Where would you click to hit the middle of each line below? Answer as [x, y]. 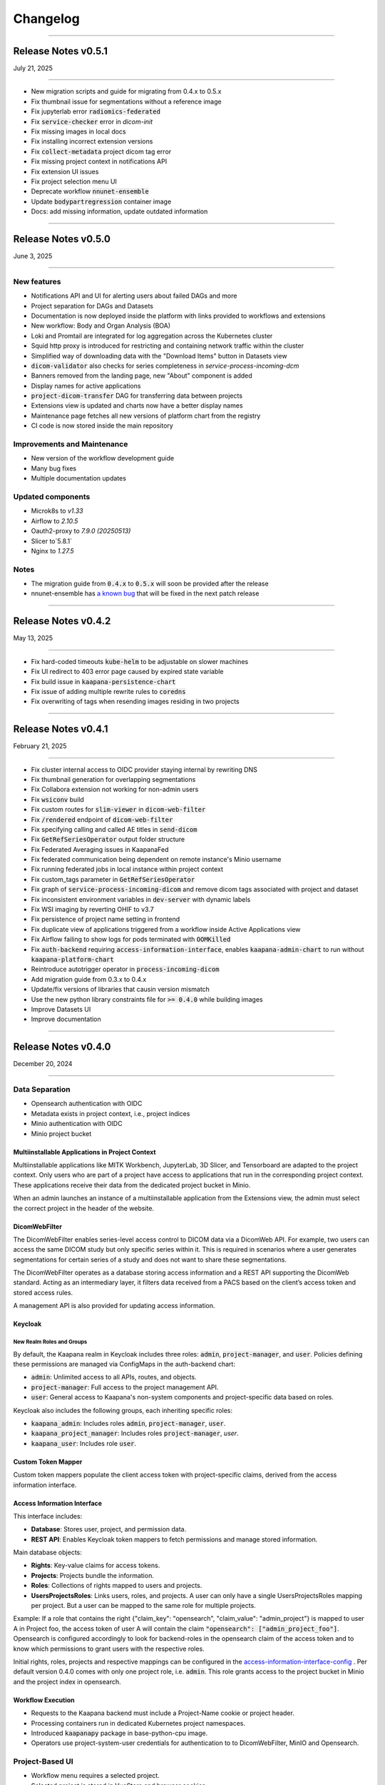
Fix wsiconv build [58, 799]
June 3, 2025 [33, 256]
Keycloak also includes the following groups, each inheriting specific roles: [123, 1410]
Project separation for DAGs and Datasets [92, 306]
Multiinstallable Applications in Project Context [84, 1152]
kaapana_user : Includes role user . [84, 1443]
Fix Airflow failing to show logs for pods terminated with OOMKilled [131, 940]
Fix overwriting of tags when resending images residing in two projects [135, 702]
